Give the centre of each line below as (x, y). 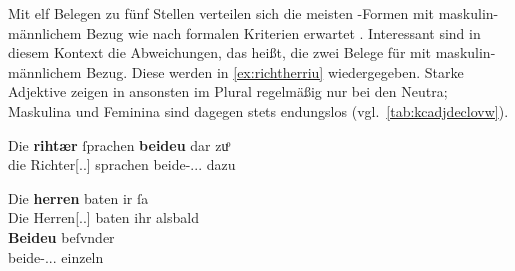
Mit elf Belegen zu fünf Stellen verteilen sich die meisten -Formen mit (221, 13)
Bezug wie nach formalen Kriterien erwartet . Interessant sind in (283, 32)
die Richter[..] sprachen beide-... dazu (122, 164)
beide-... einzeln (56, 256)
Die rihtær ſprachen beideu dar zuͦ (118, 144)
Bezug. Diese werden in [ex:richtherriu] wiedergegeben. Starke (275, 71)
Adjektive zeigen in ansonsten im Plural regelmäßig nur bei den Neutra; (228, 91)
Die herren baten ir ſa (78, 197)
